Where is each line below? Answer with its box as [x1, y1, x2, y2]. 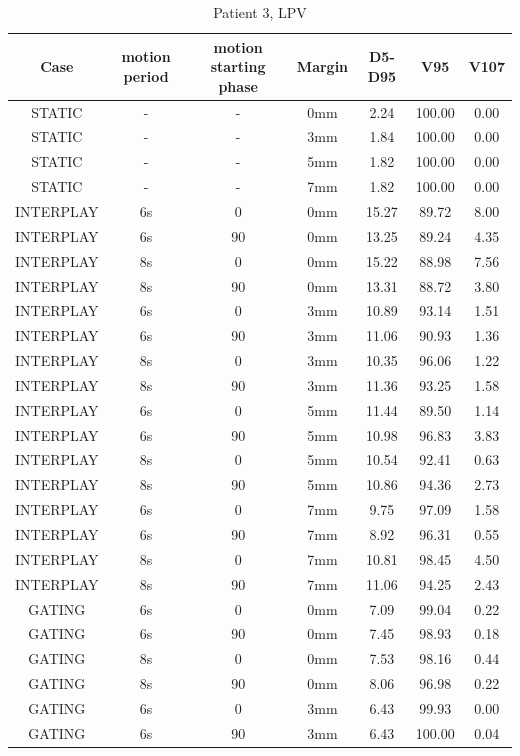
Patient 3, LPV [213, 2, 307, 22]
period [123, 65, 169, 86]
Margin [296, 56, 349, 77]
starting [210, 56, 266, 77]
